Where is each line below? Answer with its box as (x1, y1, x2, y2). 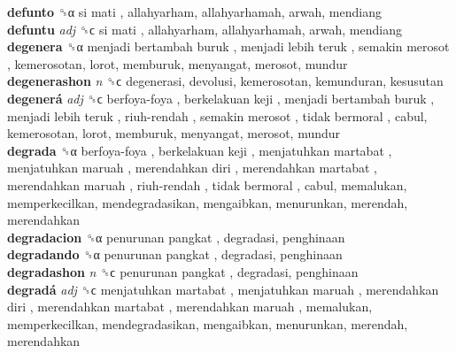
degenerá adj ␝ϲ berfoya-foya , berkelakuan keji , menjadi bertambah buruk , (7, 88, 435, 107)
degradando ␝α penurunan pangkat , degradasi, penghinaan (7, 245, 343, 264)
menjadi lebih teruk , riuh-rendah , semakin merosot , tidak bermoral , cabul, (7, 106, 428, 125)
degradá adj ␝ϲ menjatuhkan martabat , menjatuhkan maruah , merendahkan (7, 280, 439, 298)
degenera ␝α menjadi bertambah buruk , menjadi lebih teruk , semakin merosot (7, 37, 450, 56)
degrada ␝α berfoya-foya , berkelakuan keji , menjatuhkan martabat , (7, 141, 392, 159)
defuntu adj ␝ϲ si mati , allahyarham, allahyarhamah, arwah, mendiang (7, 19, 402, 38)
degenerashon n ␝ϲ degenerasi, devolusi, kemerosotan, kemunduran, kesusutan (7, 72, 444, 90)
